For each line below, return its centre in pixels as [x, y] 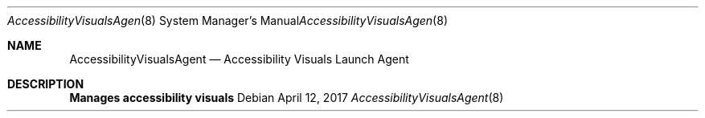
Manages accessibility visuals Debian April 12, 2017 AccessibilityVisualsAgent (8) [287, 98]
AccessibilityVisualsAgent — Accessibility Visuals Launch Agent [239, 59]
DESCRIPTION [46, 84]
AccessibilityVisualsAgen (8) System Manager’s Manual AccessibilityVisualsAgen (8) [227, 20]
